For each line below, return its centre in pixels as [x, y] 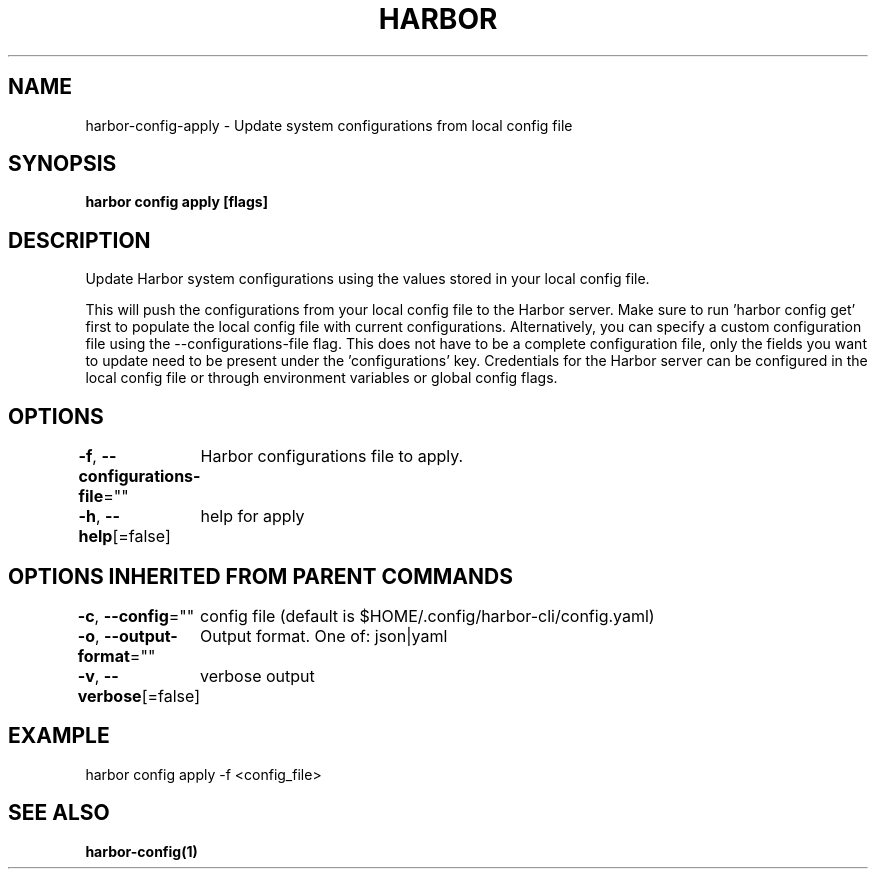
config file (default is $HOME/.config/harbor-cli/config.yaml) [427, 615]
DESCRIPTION [79, 240]
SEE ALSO [59, 813]
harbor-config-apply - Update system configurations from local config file [329, 125]
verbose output [257, 675]
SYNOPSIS [62, 164]
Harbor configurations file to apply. [332, 456]
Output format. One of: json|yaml [324, 635]
